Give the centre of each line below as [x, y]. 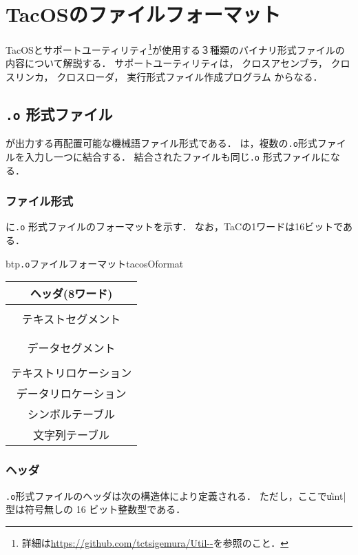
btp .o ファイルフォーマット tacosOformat [95, 263]
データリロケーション [71, 394]
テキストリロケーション [72, 373]
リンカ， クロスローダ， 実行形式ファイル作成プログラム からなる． [169, 76]
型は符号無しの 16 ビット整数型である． [96, 509]
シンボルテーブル [72, 414]
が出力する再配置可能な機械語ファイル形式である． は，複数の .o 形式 [161, 143]
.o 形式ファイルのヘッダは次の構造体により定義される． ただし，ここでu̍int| [176, 495]
